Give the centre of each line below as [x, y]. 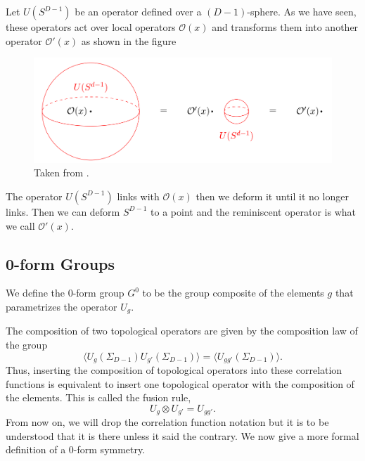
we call [20, 225]
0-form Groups [60, 263]
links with [138, 196]
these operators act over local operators [91, 27]
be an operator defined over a [138, 11]
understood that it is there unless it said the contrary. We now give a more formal [182, 435]
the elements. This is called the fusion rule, [98, 397]
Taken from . [62, 173]
